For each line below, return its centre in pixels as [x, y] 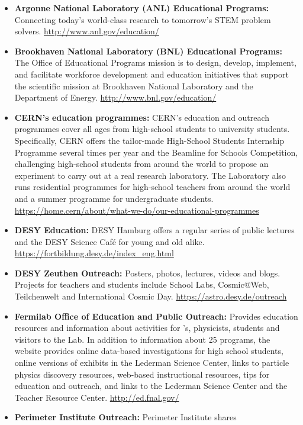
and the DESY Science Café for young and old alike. [109, 241]
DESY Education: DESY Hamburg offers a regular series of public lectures [154, 230]
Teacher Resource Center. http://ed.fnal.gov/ [97, 397]
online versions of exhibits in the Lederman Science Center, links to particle [152, 363]
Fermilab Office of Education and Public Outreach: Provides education [156, 316]
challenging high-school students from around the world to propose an [141, 164]
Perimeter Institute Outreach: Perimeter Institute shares [125, 417]
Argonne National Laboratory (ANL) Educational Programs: [141, 8]
